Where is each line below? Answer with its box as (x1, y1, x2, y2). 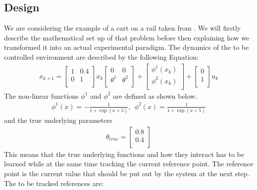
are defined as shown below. (112, 90, 198, 101)
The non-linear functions (4, 90, 79, 101)
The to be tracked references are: (4, 178, 104, 188)
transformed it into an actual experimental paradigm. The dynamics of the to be (4, 42, 249, 52)
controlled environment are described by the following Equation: (4, 51, 199, 62)
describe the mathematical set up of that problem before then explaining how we (4, 32, 250, 42)
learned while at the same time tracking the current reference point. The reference (4, 158, 254, 169)
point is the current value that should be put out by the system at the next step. (4, 168, 250, 178)
